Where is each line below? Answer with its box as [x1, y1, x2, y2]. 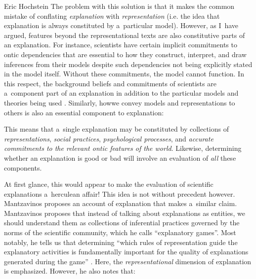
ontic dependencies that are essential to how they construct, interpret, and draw [4, 49, 247, 59]
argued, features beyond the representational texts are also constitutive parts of [4, 30, 245, 40]
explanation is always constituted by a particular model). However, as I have [4, 20, 239, 31]
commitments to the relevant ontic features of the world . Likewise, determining [4, 143, 242, 153]
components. [4, 162, 42, 173]
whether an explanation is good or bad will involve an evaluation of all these [4, 152, 236, 163]
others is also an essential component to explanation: [4, 107, 164, 117]
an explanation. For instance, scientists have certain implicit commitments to [4, 39, 237, 50]
